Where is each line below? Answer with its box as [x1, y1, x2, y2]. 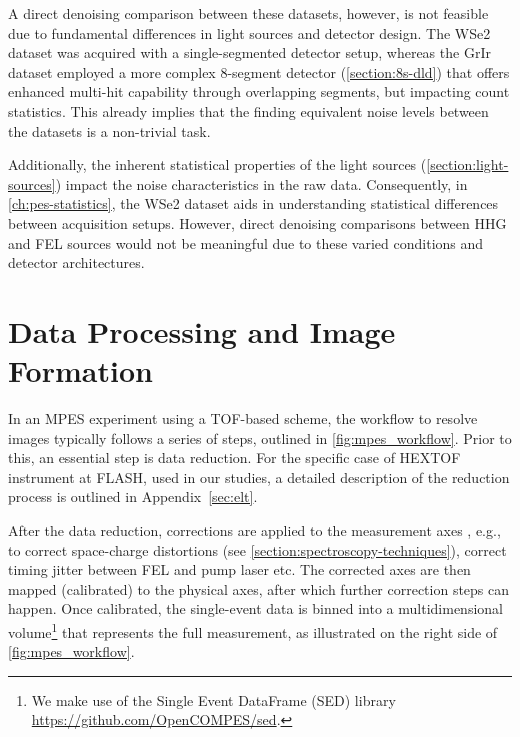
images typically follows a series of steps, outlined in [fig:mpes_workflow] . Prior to [8, 427, 512, 448]
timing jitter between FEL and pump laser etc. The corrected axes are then [8, 559, 471, 580]
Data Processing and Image [8, 310, 396, 351]
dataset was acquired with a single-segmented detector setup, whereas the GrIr [8, 42, 491, 63]
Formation [8, 350, 153, 391]
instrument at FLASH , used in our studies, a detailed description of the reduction [8, 466, 510, 487]
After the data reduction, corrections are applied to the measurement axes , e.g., [8, 520, 501, 540]
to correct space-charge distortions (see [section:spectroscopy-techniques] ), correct [8, 539, 507, 560]
